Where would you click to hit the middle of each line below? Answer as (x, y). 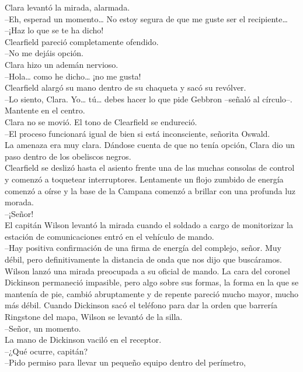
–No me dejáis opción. (44, 53)
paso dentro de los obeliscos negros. (68, 156)
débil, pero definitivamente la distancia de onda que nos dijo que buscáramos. (143, 259)
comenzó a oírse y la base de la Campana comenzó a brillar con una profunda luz (150, 190)
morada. (19, 202)
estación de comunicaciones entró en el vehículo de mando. (109, 236)
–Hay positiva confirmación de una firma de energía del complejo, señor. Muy (143, 248)
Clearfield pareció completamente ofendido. (82, 41)
